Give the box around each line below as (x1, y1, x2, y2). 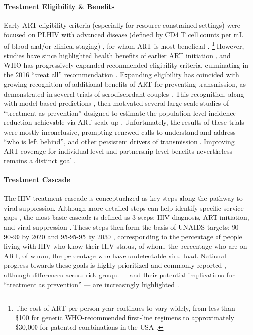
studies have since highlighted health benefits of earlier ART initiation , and (4, 50, 231, 60)
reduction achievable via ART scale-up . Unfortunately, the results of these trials (4, 117, 244, 127)
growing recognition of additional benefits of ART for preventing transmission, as (4, 79, 246, 89)
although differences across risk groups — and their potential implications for (4, 269, 235, 279)
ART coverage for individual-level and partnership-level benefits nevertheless (4, 146, 232, 156)
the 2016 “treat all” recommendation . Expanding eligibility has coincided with (4, 69, 239, 79)
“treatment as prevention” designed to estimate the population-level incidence (4, 107, 236, 118)
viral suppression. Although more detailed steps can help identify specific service (4, 202, 244, 213)
